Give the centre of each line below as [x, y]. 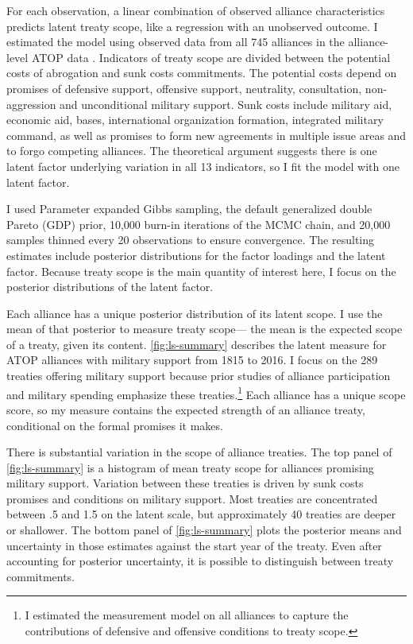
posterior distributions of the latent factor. [110, 287]
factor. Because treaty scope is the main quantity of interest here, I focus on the [201, 271]
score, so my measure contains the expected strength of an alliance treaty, [186, 409]
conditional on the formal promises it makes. [115, 425]
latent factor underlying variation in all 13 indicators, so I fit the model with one [203, 166]
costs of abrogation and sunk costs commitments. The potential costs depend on [202, 73]
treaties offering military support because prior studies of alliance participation [199, 376]
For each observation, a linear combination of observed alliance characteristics [196, 10]
